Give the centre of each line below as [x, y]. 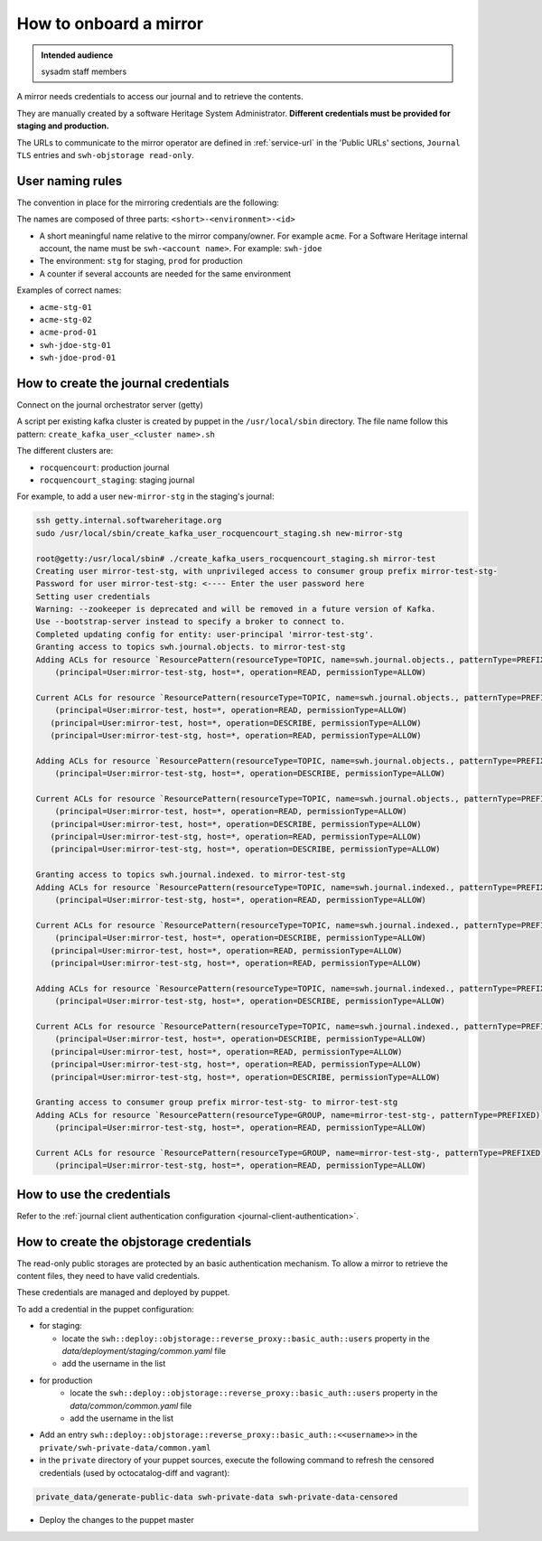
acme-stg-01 [65, 307]
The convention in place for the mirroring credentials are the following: [148, 202]
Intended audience [77, 55]
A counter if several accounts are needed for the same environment [165, 273]
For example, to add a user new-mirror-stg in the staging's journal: [145, 496]
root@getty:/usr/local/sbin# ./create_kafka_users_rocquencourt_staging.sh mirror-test [236, 559]
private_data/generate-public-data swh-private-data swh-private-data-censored [217, 1497]
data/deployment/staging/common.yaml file [144, 1351]
